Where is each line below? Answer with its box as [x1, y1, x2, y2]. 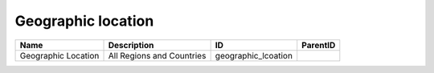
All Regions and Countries [108, 50, 207, 61]
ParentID [301, 39, 336, 51]
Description [108, 39, 154, 51]
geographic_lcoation [215, 50, 293, 61]
